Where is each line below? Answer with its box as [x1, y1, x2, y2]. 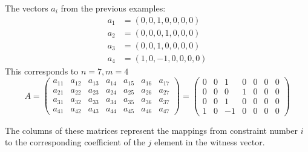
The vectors [5, 2, 48, 14]
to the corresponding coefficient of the [5, 136, 145, 148]
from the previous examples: [61, 2, 166, 14]
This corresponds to [5, 64, 79, 77]
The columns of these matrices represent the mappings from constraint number [5, 124, 298, 136]
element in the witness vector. [154, 136, 265, 148]
